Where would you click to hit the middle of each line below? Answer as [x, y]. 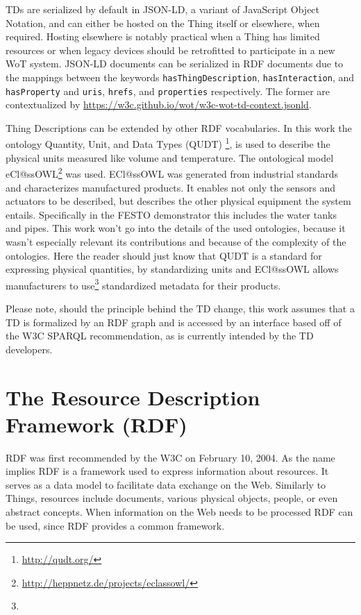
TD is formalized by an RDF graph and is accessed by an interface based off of [174, 322]
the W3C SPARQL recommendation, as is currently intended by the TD [160, 336]
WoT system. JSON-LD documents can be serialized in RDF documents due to [175, 64]
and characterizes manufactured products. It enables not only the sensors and [171, 187]
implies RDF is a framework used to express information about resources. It [167, 471]
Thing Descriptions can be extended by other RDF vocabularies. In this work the [179, 127]
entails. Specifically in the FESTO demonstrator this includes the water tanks [171, 214]
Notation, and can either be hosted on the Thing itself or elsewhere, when [163, 23]
